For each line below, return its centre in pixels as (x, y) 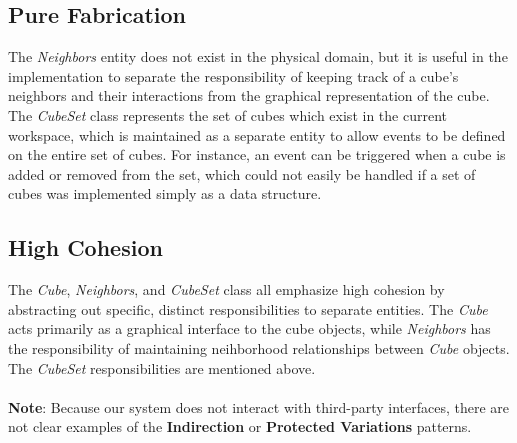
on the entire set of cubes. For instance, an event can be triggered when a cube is (257, 154)
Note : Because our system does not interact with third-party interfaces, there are (258, 406)
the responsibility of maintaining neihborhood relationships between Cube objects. (259, 347)
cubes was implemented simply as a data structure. (165, 193)
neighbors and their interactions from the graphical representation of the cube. (249, 95)
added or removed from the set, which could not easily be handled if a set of (242, 173)
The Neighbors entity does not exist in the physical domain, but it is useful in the (258, 56)
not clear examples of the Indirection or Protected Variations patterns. (240, 426)
